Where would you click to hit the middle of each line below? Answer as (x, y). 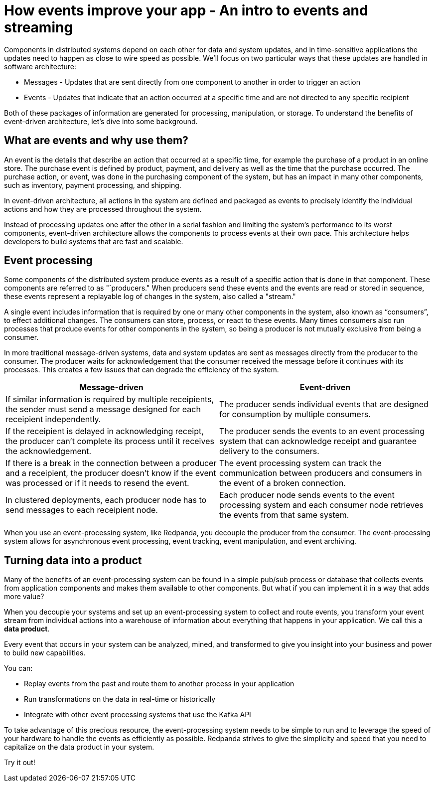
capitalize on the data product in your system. (79, 747)
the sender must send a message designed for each (103, 409)
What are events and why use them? (96, 141)
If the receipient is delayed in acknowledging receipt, (105, 431)
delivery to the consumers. (269, 451)
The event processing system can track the (300, 463)
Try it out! (20, 763)
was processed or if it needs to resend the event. (97, 483)
